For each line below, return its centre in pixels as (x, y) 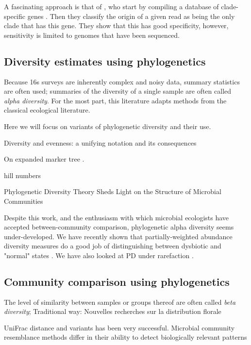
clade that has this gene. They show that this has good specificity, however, (116, 25)
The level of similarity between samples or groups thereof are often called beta (120, 302)
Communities (24, 201)
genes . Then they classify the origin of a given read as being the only (131, 16)
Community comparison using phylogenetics (117, 281)
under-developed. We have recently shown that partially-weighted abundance (118, 236)
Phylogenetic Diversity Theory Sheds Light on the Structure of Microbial (113, 191)
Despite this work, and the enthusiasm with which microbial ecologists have (117, 217)
